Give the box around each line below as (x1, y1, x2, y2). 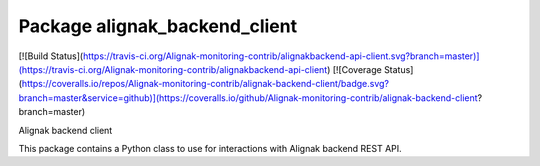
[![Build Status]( (18, 50, 84, 62)
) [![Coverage (326, 63, 382, 75)
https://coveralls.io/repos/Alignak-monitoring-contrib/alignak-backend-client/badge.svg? (21, 78, 390, 90)
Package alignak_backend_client (18, 15, 298, 37)
